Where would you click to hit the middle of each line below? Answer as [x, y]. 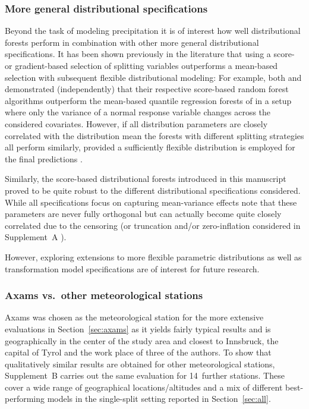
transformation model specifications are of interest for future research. [132, 268]
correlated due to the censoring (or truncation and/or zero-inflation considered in [153, 225]
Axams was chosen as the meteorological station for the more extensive [134, 317]
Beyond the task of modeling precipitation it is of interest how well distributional [153, 31]
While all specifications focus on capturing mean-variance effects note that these [151, 202]
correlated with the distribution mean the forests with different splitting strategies [154, 135]
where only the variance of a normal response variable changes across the [138, 112]
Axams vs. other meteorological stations [104, 295]
